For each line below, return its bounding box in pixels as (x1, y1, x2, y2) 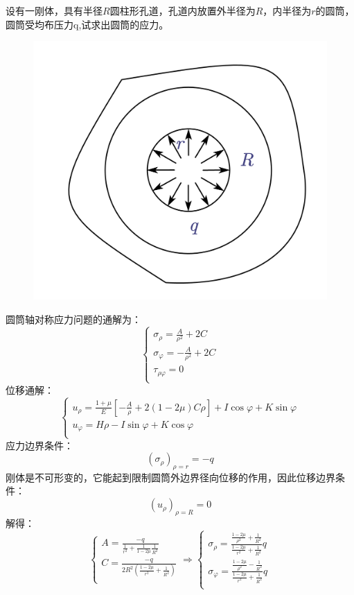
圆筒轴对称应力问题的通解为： (6, 311, 141, 326)
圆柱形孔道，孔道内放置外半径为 (109, 3, 256, 17)
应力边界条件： (6, 438, 73, 452)
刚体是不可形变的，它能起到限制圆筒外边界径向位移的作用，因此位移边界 (6, 469, 335, 484)
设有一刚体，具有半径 (6, 3, 103, 17)
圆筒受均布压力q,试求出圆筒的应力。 (6, 17, 169, 31)
